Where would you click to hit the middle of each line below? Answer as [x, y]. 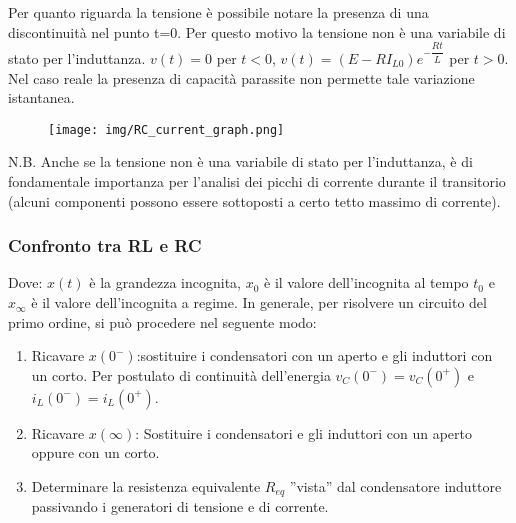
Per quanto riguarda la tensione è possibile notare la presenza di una [218, 12]
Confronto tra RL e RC [105, 245]
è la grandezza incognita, [165, 282]
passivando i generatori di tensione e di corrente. [180, 506]
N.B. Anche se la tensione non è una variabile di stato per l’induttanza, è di [240, 161]
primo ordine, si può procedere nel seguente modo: [162, 321]
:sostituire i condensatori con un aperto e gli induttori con [314, 355]
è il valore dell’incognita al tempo [366, 282]
